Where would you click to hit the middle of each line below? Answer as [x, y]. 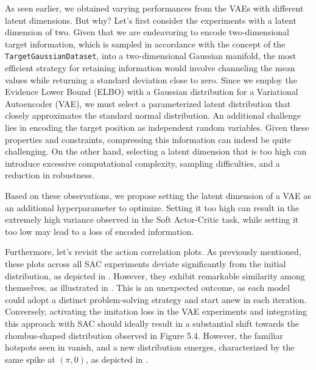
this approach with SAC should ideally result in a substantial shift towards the [152, 323]
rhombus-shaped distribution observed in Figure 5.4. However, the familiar [144, 335]
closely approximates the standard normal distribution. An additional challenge [153, 115]
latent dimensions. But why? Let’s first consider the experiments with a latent [151, 20]
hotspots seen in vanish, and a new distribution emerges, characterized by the [150, 347]
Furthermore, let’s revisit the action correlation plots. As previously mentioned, [153, 252]
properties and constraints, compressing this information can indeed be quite [148, 139]
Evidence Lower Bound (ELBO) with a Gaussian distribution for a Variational [152, 92]
